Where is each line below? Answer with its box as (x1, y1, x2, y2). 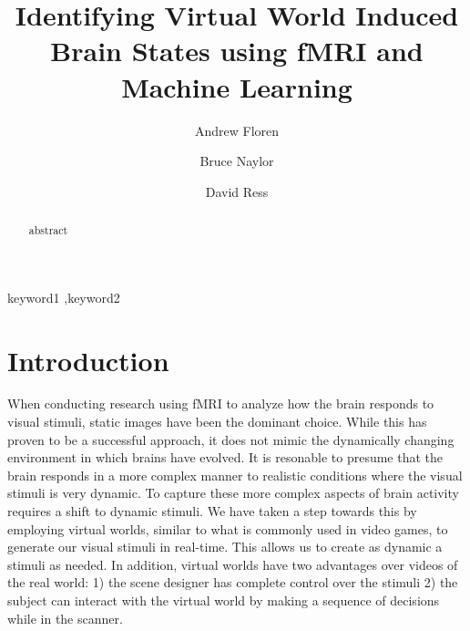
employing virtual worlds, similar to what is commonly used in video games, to (7, 519, 448, 538)
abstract (28, 222, 68, 238)
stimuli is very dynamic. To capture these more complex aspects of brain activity (7, 483, 459, 502)
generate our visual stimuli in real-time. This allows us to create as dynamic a (7, 537, 443, 556)
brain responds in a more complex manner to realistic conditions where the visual (7, 465, 463, 484)
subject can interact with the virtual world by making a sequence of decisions (7, 590, 440, 609)
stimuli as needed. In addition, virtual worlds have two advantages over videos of (7, 554, 458, 574)
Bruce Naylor (199, 151, 274, 171)
